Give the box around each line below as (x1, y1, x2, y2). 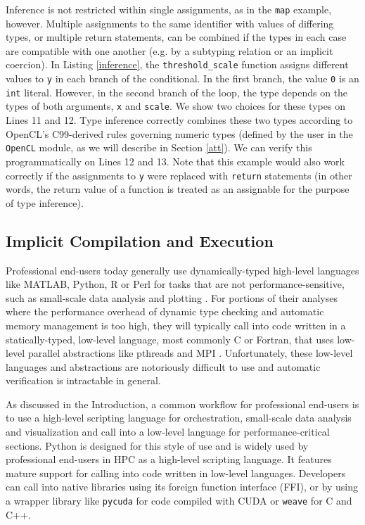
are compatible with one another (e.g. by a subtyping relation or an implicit (6, 43, 333, 58)
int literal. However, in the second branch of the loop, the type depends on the (6, 84, 348, 99)
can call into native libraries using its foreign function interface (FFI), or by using (6, 479, 359, 494)
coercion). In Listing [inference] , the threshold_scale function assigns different (6, 57, 349, 72)
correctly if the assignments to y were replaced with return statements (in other (6, 167, 352, 182)
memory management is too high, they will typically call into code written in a (6, 317, 346, 332)
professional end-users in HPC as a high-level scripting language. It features (6, 452, 332, 467)
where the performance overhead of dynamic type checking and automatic (6, 304, 324, 319)
